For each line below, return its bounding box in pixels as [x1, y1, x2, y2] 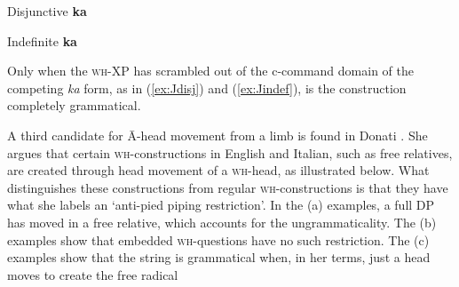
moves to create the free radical [7, 265, 178, 283]
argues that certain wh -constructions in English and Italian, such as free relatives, [7, 143, 453, 162]
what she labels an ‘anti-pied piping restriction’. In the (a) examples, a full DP [7, 195, 435, 214]
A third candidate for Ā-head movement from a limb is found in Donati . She [7, 125, 428, 144]
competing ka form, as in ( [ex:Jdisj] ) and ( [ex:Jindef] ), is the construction [7, 78, 407, 97]
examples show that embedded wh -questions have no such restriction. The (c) [7, 230, 430, 249]
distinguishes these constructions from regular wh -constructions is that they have [7, 178, 448, 196]
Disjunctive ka [7, 2, 87, 20]
